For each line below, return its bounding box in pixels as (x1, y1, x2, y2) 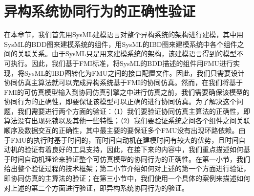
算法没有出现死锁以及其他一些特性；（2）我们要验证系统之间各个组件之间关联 (4, 115, 250, 126)
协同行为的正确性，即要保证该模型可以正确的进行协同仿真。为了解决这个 (4, 96, 236, 107)
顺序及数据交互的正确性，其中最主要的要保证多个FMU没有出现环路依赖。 (4, 125, 239, 135)
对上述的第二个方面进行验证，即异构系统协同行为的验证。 (4, 182, 189, 193)
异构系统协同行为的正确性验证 (4, 1, 196, 21)
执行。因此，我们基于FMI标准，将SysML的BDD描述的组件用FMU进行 (10, 58, 233, 68)
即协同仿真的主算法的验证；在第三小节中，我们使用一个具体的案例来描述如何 (4, 173, 250, 183)
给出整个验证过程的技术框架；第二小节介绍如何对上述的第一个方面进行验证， (4, 163, 250, 174)
